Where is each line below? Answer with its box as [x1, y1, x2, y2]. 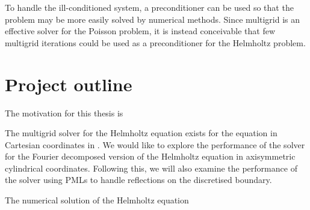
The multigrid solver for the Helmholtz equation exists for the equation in [5, 127, 277, 139]
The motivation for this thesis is [5, 106, 123, 119]
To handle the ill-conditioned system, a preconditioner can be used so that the [5, 1, 294, 13]
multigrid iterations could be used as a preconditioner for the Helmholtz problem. [5, 36, 306, 49]
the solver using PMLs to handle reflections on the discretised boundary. [5, 173, 272, 186]
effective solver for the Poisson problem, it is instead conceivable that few [5, 25, 276, 37]
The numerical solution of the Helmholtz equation [5, 194, 189, 206]
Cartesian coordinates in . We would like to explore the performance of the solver [5, 138, 305, 151]
